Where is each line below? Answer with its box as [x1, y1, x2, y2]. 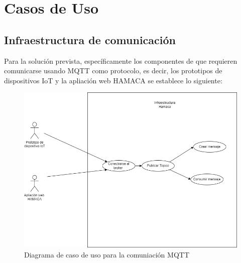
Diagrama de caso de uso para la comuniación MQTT [24, 249, 190, 259]
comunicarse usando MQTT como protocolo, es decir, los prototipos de [4, 65, 222, 76]
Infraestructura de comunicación [4, 32, 176, 47]
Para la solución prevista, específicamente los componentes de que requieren [4, 55, 237, 66]
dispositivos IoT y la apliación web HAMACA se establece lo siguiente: [4, 75, 222, 85]
